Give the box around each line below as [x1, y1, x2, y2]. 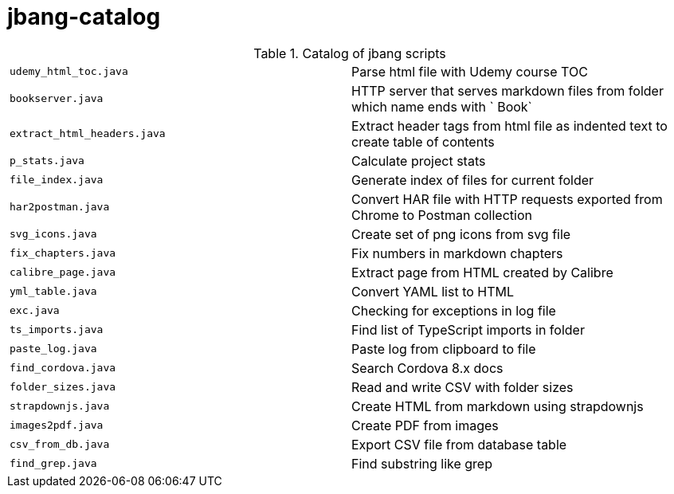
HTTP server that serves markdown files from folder [351, 82, 664, 99]
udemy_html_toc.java [10, 65, 128, 78]
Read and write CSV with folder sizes [351, 378, 574, 395]
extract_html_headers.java [10, 127, 166, 140]
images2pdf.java [10, 419, 104, 432]
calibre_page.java [10, 266, 116, 279]
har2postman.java [10, 201, 110, 214]
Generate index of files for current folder [351, 171, 594, 188]
